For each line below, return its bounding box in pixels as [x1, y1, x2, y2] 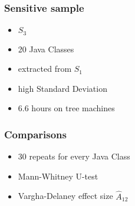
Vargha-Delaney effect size [18, 190, 113, 202]
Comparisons [4, 127, 67, 141]
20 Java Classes [18, 42, 74, 55]
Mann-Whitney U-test [18, 170, 98, 182]
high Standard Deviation [18, 82, 107, 94]
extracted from [18, 62, 72, 75]
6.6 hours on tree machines [18, 102, 115, 114]
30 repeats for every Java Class [18, 150, 130, 162]
